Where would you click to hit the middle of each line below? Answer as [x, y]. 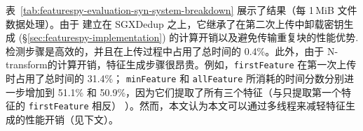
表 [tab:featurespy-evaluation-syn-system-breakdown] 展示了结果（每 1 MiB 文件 [181, 10]
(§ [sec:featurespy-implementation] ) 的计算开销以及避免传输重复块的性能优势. [189, 37]
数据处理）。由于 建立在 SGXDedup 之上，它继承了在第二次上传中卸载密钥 [175, 23]
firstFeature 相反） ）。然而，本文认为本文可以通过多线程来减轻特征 [187, 106]
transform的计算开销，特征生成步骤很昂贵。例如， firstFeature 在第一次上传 [181, 64]
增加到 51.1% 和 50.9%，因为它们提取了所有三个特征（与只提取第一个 [183, 92]
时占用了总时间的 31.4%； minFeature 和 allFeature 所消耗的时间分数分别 [175, 78]
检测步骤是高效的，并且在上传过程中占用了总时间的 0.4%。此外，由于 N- [172, 51]
